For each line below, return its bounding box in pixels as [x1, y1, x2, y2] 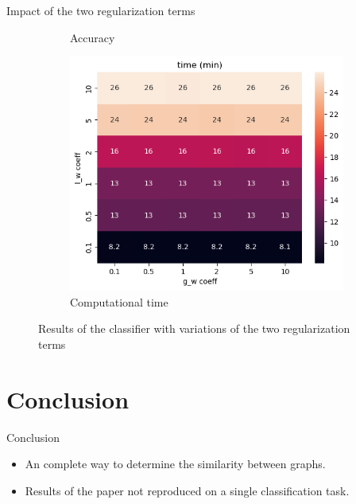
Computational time [70, 293, 168, 310]
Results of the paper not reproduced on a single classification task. [25, 482, 350, 498]
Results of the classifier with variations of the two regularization [38, 320, 350, 337]
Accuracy [70, 29, 115, 45]
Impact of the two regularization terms [6, 2, 195, 18]
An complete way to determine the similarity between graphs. [25, 455, 326, 472]
